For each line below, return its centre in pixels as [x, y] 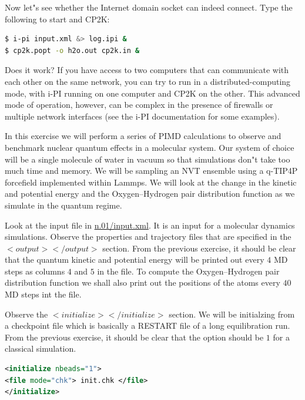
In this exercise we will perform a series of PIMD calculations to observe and [143, 136]
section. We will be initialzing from [232, 314]
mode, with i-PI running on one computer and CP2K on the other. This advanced [152, 93]
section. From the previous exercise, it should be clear [199, 248]
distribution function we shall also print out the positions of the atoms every [143, 282]
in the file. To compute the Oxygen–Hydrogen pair [188, 271]
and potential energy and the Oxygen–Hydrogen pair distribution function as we [150, 194]
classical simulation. [41, 348]
